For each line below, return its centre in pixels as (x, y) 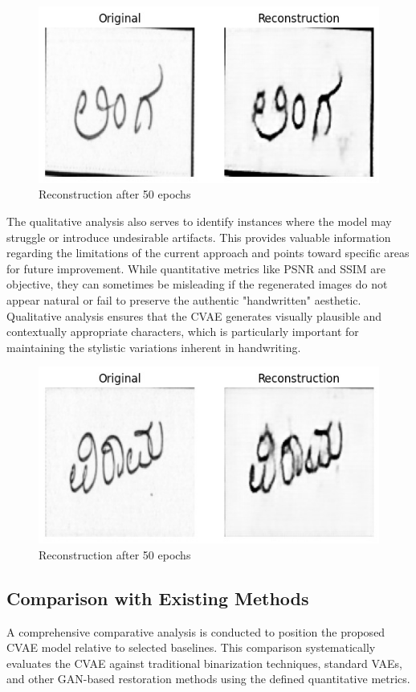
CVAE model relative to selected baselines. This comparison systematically (191, 647)
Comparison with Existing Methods (158, 598)
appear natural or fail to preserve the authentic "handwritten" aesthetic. (184, 299)
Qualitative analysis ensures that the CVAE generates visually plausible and (194, 315)
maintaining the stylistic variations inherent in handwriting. (154, 347)
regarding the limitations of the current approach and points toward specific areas (208, 253)
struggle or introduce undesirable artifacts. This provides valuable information (199, 237)
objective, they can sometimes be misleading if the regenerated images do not (197, 284)
